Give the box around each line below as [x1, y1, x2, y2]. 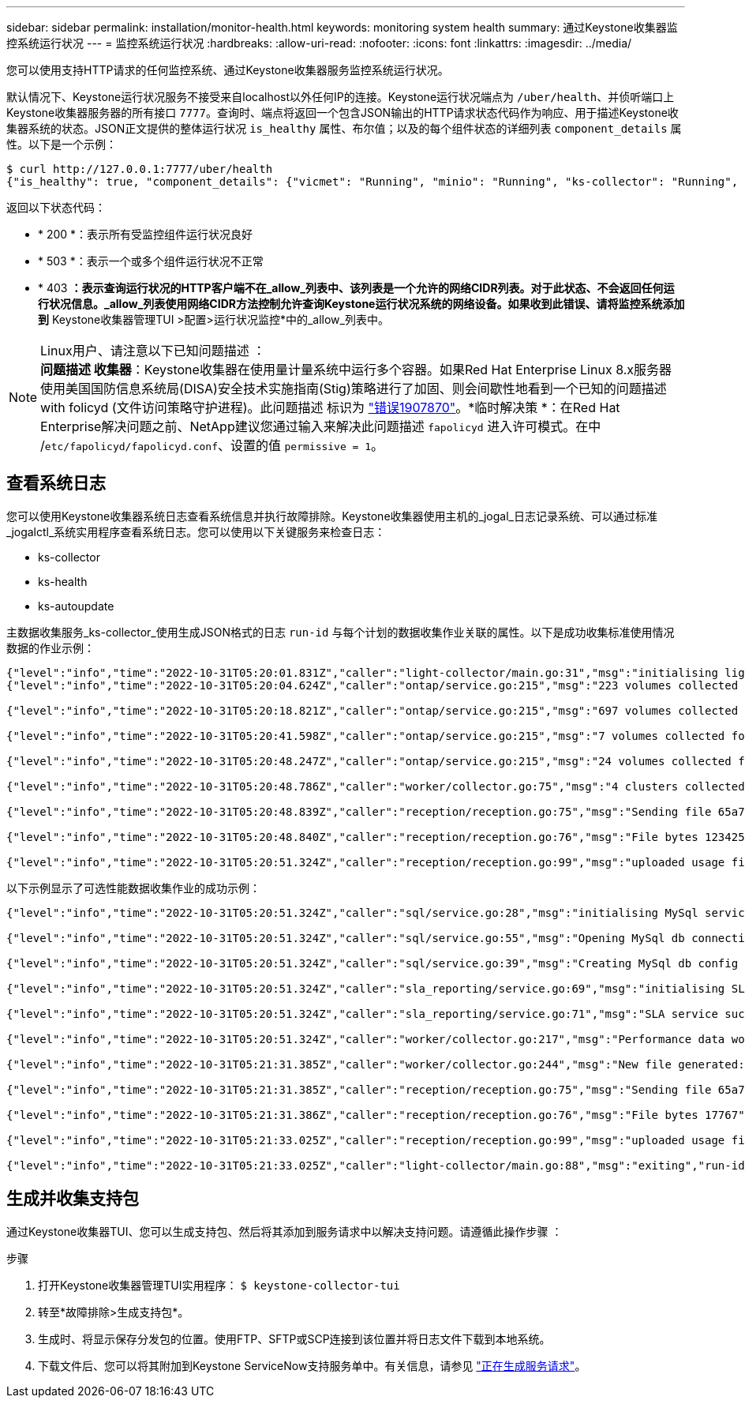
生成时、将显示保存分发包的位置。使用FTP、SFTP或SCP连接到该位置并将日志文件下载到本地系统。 [38, 1331, 551, 1346]
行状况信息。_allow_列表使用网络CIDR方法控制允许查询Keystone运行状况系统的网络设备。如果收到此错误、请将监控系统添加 [38, 297, 685, 310]
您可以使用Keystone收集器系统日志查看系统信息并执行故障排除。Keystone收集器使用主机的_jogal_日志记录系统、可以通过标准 [6, 509, 657, 523]
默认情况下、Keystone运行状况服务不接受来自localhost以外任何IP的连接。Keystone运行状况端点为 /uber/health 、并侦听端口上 [6, 90, 675, 103]
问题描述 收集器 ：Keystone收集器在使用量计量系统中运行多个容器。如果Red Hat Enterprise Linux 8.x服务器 [40, 362, 672, 377]
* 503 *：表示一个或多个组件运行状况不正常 [38, 254, 264, 268]
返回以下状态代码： [6, 201, 106, 214]
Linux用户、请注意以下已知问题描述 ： [40, 343, 266, 359]
